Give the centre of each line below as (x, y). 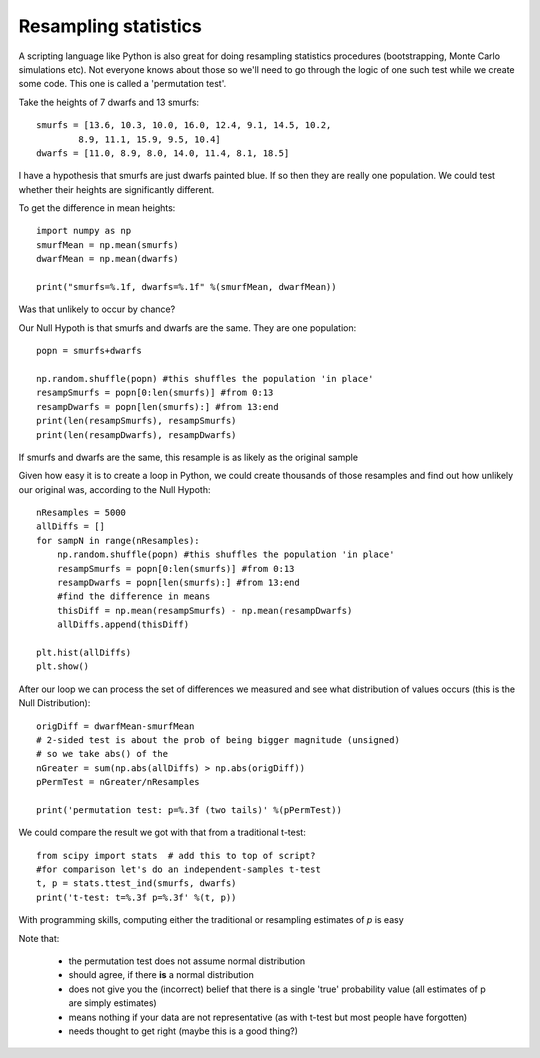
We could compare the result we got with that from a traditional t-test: (162, 832)
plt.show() (63, 666)
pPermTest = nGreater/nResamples (118, 782)
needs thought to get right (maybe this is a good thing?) (183, 1031)
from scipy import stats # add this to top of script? (176, 855)
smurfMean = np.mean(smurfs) (107, 244)
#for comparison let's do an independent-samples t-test (179, 869)
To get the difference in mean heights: (97, 208)
